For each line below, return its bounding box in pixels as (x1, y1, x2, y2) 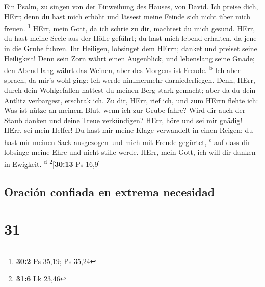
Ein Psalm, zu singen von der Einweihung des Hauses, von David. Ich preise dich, (4, 1, 258, 11)
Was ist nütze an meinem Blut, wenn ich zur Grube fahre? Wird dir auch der (4, 105, 246, 115)
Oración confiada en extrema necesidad (4, 183, 215, 199)
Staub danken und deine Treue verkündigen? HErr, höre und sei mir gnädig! (4, 114, 243, 125)
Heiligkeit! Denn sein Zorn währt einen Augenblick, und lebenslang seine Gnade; (4, 53, 255, 63)
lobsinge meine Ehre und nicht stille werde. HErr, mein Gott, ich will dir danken (4, 147, 256, 157)
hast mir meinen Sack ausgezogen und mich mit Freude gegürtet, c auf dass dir (4, 135, 251, 147)
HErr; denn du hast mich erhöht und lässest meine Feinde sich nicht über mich (4, 11, 251, 21)
